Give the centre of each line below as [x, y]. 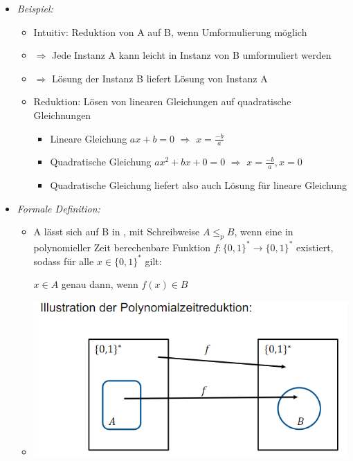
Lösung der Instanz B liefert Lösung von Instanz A [160, 78]
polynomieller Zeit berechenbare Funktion [122, 247]
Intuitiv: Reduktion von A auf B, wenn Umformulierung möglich [170, 31]
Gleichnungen [62, 115]
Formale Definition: [58, 208]
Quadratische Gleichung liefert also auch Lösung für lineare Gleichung [198, 185]
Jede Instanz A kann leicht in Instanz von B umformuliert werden [191, 55]
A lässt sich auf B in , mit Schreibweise [117, 232]
